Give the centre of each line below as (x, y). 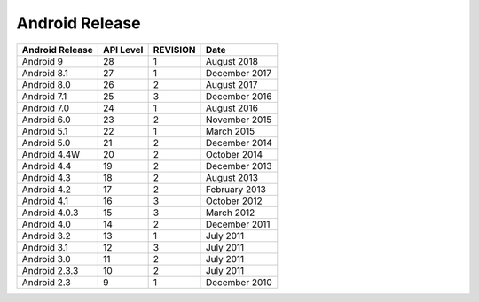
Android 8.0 (46, 84)
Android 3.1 (45, 247)
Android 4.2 (46, 189)
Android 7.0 (46, 108)
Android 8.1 (45, 73)
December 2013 (239, 166)
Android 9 (43, 61)
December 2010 (239, 282)
